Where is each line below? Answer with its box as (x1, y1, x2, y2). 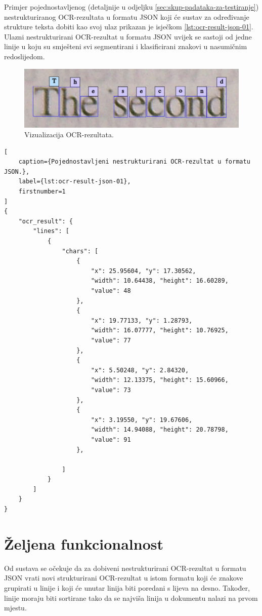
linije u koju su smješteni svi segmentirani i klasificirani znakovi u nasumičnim (4, 41, 247, 52)
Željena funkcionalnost (4, 533, 163, 554)
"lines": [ (33, 227, 69, 235)
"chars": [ (62, 247, 99, 255)
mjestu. (4, 602, 27, 613)
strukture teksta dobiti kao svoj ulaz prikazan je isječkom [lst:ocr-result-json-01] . (4, 21, 253, 32)
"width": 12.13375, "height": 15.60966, (91, 376, 229, 384)
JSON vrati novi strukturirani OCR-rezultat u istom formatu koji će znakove (4, 572, 243, 583)
